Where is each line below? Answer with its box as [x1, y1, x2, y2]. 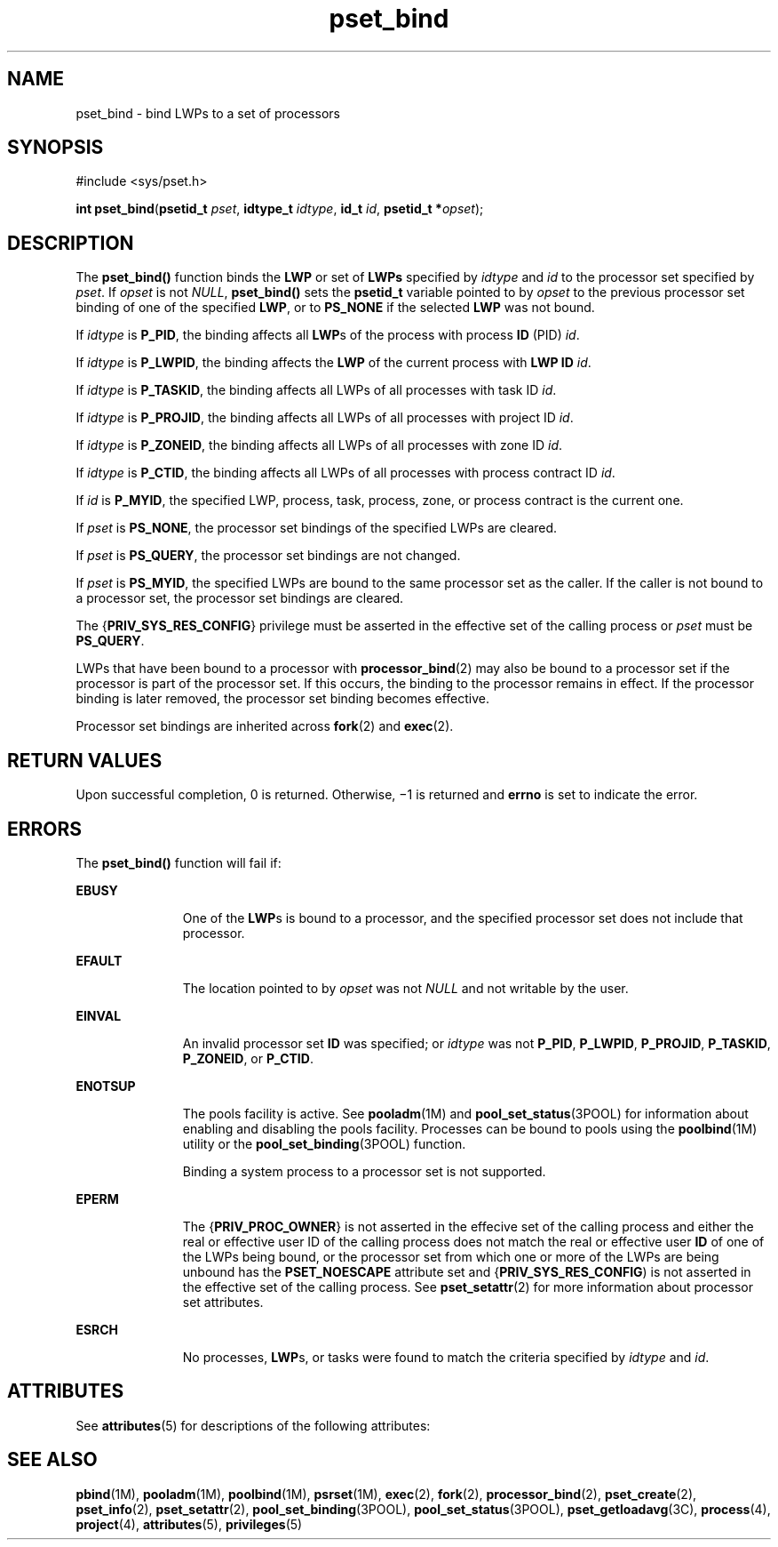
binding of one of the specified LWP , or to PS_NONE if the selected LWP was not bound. [75, 300, 595, 316]
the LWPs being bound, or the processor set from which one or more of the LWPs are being [182, 1248, 719, 1264]
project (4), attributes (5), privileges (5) [75, 1516, 303, 1532]
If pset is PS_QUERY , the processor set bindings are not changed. [75, 548, 461, 564]
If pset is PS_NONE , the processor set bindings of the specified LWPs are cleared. [75, 520, 558, 536]
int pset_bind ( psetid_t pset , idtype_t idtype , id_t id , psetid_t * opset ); [75, 201, 484, 217]
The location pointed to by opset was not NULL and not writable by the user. [182, 980, 629, 996]
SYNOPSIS [7, 136, 104, 159]
